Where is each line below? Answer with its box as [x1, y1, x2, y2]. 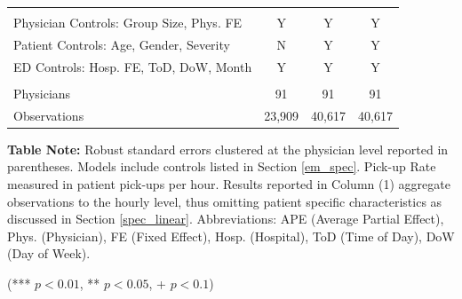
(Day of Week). [7, 244, 91, 263]
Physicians [13, 83, 71, 102]
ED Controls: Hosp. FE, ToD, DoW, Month [13, 57, 252, 75]
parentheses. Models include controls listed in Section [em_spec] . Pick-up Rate [7, 157, 436, 176]
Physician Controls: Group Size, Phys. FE [13, 13, 243, 31]
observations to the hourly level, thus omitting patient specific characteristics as [7, 192, 442, 210]
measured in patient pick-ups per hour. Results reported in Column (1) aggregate [7, 174, 450, 193]
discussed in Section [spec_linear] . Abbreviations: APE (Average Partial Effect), [7, 209, 444, 228]
